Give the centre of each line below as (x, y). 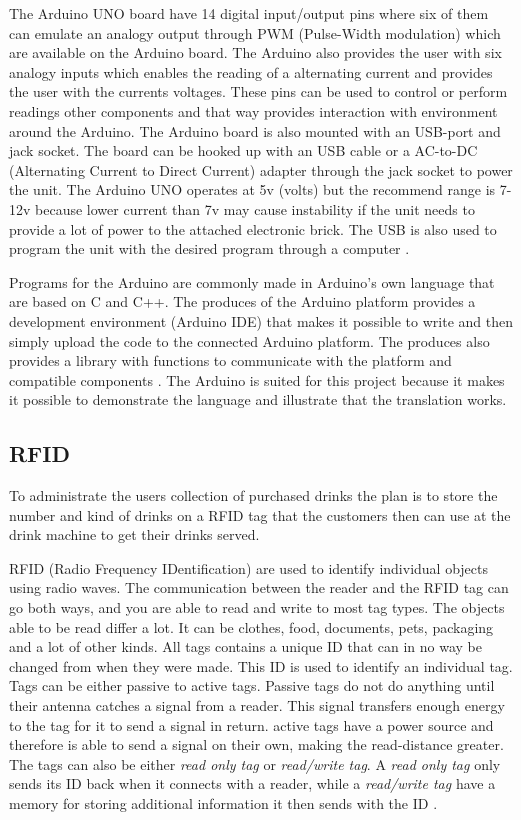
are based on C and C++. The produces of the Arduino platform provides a (242, 301)
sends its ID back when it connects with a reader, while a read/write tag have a (252, 783)
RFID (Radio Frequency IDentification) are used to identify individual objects (249, 567)
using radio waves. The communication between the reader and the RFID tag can (259, 587)
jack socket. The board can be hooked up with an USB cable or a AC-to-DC (243, 150)
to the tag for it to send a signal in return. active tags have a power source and (251, 724)
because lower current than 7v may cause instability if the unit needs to (255, 208)
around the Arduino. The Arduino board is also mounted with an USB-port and (255, 130)
